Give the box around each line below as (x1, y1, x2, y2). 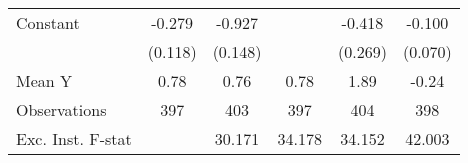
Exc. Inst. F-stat (16, 127, 132, 150)
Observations (16, 98, 107, 121)
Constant (16, 11, 80, 34)
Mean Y (16, 69, 73, 92)
